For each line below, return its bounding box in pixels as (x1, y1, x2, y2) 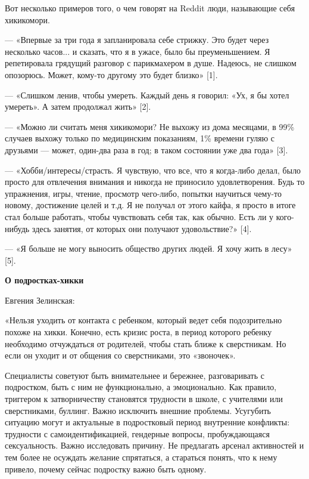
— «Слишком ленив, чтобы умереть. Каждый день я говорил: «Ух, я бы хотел (5, 88, 289, 101)
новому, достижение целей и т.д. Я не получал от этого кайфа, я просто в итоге (5, 199, 296, 211)
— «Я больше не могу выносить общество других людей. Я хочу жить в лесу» (5, 242, 292, 255)
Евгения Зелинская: (5, 293, 75, 306)
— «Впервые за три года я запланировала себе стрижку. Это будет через (5, 33, 269, 46)
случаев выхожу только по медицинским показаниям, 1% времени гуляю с (5, 132, 275, 144)
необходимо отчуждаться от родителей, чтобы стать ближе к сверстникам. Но (5, 337, 286, 350)
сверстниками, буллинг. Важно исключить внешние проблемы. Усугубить (5, 404, 271, 416)
